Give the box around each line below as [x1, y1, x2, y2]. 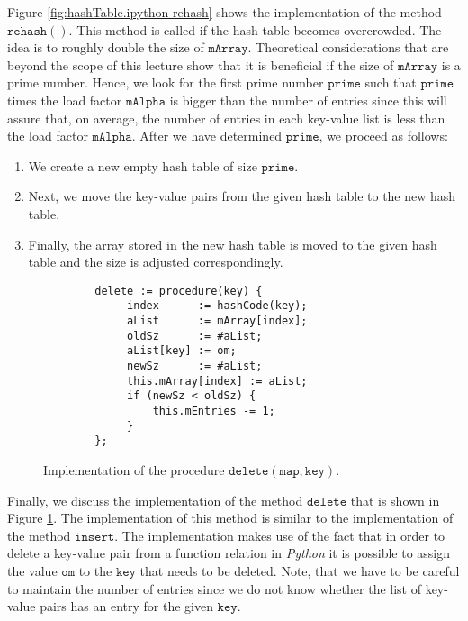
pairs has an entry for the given [40, 597, 213, 616]
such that [364, 73, 417, 92]
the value [7, 561, 58, 580]
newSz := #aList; [127, 360, 263, 372]
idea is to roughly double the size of [7, 38, 204, 57]
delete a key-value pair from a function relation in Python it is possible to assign [7, 543, 451, 562]
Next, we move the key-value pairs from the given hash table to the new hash [28, 187, 456, 205]
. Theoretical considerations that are [247, 38, 449, 57]
